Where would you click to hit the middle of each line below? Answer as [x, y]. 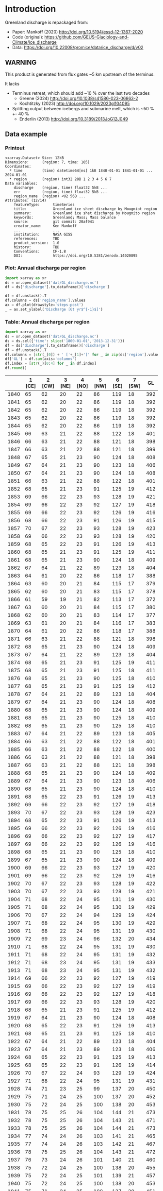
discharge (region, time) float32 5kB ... [61, 188]
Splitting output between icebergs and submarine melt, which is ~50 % [83, 108]
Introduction [31, 9]
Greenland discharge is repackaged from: [47, 22]
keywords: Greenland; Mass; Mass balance [65, 218]
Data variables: [21, 184]
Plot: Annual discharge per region [45, 268]
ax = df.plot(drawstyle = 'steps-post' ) [44, 305]
